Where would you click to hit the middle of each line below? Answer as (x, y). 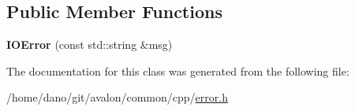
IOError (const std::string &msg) (90, 44)
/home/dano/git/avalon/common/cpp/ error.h (117, 97)
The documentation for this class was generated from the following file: (178, 70)
